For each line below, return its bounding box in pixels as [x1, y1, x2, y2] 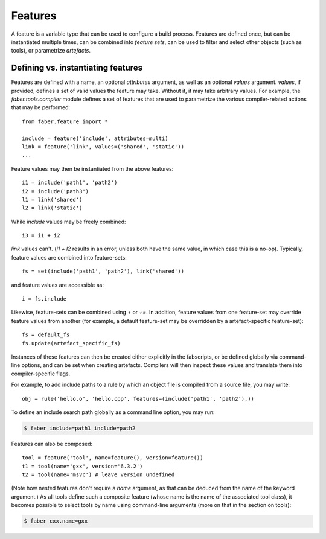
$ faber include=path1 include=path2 [24, 424, 136, 432]
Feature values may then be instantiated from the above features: [11, 165, 174, 172]
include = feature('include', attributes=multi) [22, 135, 168, 142]
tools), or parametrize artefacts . [11, 47, 91, 54]
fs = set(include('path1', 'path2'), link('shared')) [22, 268, 184, 275]
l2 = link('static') [22, 205, 83, 211]
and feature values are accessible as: [11, 281, 104, 289]
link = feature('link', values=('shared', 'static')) [22, 143, 184, 150]
